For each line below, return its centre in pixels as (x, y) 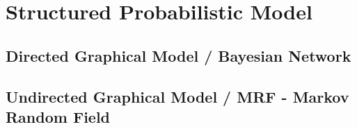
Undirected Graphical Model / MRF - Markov (177, 96)
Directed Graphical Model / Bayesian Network (178, 55)
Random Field (58, 116)
